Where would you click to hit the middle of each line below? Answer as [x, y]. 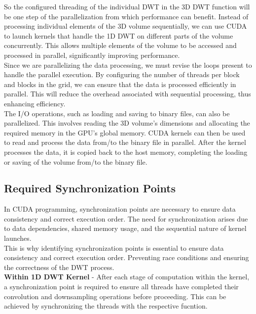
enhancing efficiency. [35, 103]
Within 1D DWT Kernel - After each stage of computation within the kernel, [127, 277]
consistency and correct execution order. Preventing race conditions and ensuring [127, 257]
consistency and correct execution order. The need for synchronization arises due [126, 218]
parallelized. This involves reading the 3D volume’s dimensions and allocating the [127, 123]
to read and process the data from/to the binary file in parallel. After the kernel [125, 142]
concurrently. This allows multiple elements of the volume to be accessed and [120, 45]
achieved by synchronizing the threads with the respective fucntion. [106, 306]
